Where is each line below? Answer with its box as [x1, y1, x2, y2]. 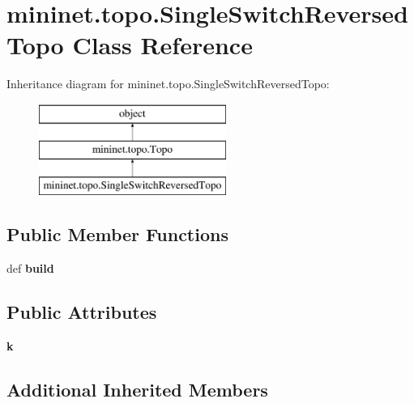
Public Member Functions [6, 222, 228, 247]
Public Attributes [6, 299, 157, 325]
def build [6, 260, 54, 277]
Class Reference [72, 28, 253, 62]
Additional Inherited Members [6, 376, 268, 401]
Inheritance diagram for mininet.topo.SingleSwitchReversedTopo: [6, 75, 330, 92]
